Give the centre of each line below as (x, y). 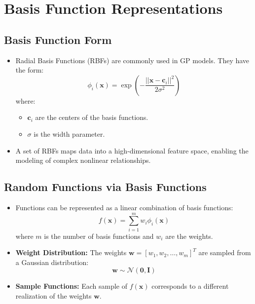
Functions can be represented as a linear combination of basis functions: (124, 207)
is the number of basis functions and (99, 236)
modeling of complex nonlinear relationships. (83, 160)
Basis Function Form (58, 39)
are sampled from (225, 252)
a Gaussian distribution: (52, 262)
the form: (30, 70)
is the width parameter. (69, 133)
